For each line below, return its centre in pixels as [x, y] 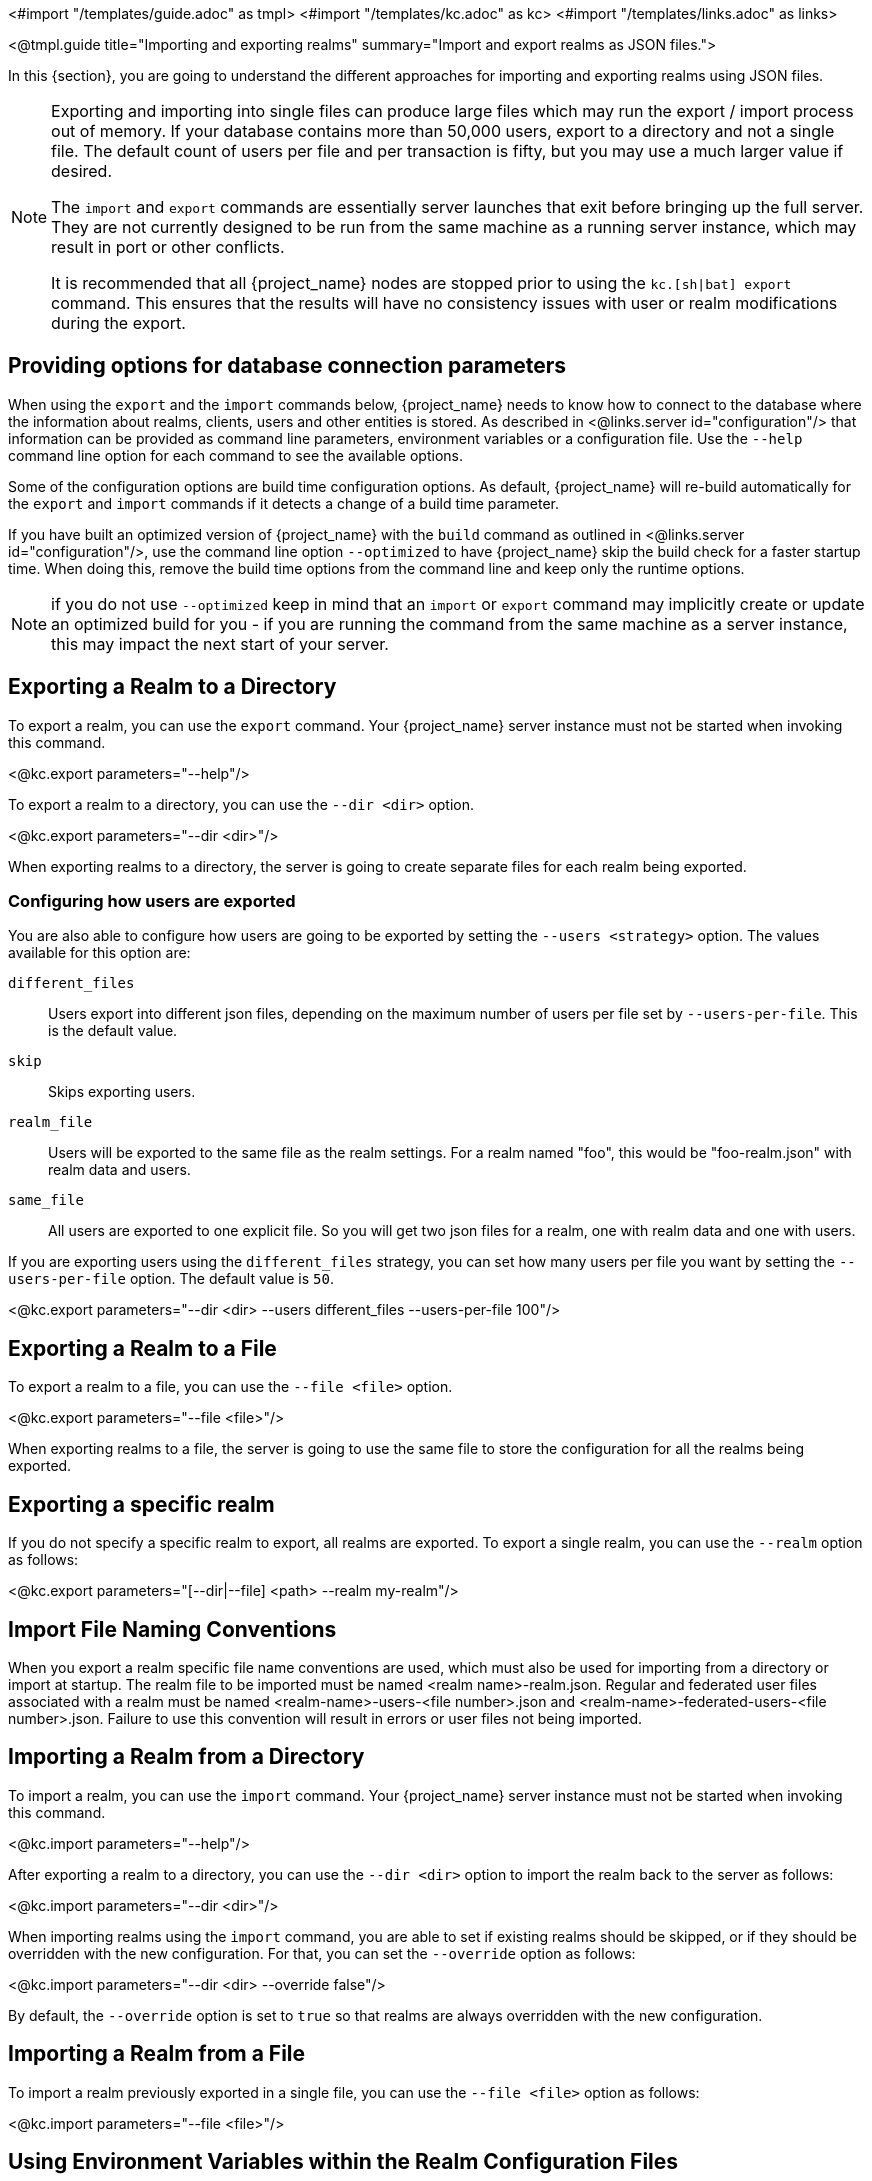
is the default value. [113, 1031]
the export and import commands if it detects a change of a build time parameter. [283, 503]
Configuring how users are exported [152, 901]
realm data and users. [119, 1170]
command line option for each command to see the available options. [235, 455]
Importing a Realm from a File [157, 2054]
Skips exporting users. [122, 1092]
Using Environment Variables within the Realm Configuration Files [343, 2162]
